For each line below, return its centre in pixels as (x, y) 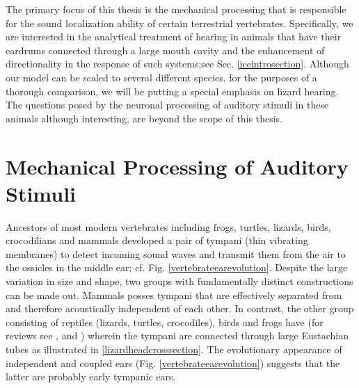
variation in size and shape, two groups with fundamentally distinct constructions (179, 281)
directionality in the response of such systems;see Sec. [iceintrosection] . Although (177, 64)
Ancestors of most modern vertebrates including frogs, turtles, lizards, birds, (168, 226)
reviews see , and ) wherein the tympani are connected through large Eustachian (177, 336)
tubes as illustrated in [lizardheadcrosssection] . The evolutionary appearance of (174, 349)
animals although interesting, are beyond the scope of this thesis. (144, 118)
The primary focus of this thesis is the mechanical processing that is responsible (176, 9)
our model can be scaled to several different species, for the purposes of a (161, 77)
